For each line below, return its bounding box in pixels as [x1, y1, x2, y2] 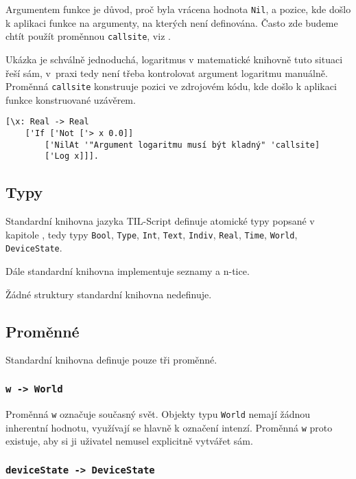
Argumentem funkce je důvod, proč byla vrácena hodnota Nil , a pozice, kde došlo [5, 2, 351, 16]
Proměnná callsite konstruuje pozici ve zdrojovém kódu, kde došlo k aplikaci [5, 79, 337, 93]
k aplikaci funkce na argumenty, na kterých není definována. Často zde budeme [5, 15, 338, 30]
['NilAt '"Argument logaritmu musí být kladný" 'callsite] [45, 140, 320, 150]
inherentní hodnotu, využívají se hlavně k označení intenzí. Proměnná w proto [5, 420, 333, 434]
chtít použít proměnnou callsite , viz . [5, 29, 171, 43]
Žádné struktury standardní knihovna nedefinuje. [5, 287, 212, 301]
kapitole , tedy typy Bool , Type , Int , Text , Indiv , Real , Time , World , [5, 227, 298, 241]
